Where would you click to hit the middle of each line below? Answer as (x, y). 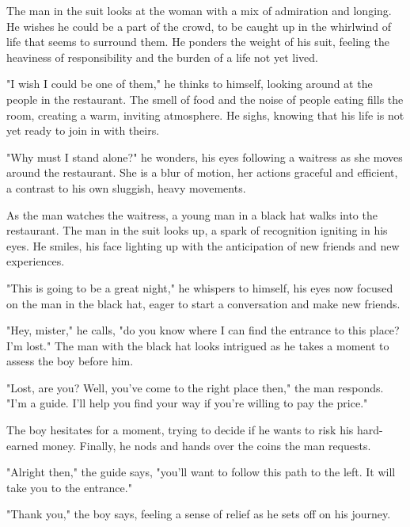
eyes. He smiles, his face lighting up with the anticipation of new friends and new (203, 245)
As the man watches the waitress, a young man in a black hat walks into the (192, 214)
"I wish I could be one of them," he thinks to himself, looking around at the (190, 84)
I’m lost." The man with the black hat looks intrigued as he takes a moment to (198, 345)
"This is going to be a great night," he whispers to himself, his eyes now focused (200, 287)
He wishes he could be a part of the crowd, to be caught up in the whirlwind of (199, 26)
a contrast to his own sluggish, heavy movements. (126, 187)
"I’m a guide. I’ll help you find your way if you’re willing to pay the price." (187, 403)
